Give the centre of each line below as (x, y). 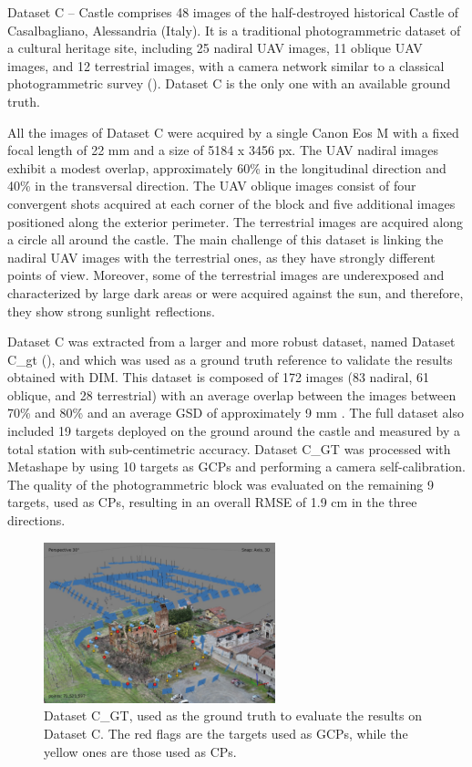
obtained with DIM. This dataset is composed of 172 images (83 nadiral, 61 (218, 377)
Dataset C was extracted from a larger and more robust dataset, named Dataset (231, 342)
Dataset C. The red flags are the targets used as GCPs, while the (226, 733)
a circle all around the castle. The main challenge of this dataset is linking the (226, 239)
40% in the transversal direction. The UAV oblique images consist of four (212, 186)
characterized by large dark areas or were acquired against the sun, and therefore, (236, 292)
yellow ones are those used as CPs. (140, 751)
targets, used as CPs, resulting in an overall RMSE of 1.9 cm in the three (212, 502)
